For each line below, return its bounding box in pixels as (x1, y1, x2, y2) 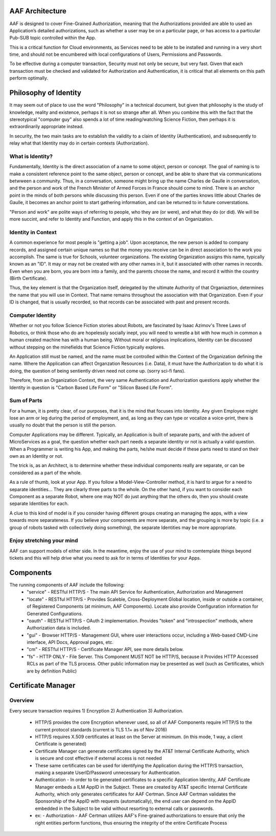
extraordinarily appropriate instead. (9, 124, 84, 130)
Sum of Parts (9, 397, 43, 404)
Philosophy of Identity (9, 89, 82, 97)
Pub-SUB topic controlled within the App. (9, 35, 97, 41)
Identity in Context (9, 229, 57, 236)
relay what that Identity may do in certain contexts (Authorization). (9, 140, 149, 146)
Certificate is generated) (35, 741, 87, 747)
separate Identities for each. (9, 500, 69, 507)
